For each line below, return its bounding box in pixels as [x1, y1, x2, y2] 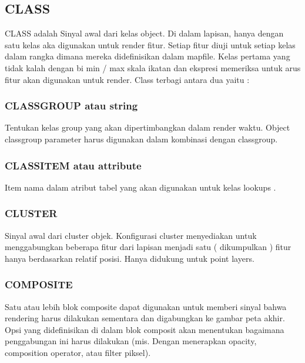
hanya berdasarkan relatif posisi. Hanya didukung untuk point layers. [5, 252, 254, 264]
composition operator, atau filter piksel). [5, 346, 151, 358]
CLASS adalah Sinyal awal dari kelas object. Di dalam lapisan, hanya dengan [5, 27, 284, 39]
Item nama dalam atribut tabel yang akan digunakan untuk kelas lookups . [5, 181, 276, 193]
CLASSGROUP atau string [5, 98, 138, 113]
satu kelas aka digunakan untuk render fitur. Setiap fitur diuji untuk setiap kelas [5, 38, 296, 51]
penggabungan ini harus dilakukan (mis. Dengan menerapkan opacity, [5, 335, 257, 347]
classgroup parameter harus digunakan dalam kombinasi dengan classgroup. [5, 132, 278, 145]
